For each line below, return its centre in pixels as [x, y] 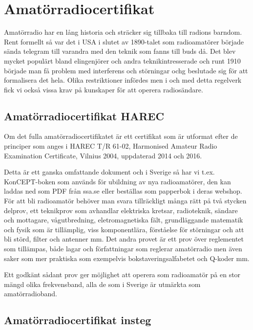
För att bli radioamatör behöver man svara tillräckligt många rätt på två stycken [125, 201]
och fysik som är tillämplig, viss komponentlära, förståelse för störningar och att [124, 229]
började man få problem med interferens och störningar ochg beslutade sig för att [126, 70]
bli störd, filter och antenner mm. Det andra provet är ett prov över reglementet [124, 239]
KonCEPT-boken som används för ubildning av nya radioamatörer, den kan [117, 181]
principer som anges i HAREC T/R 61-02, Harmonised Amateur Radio [111, 146]
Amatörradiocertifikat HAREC [84, 116]
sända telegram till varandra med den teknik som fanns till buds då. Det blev [120, 51]
